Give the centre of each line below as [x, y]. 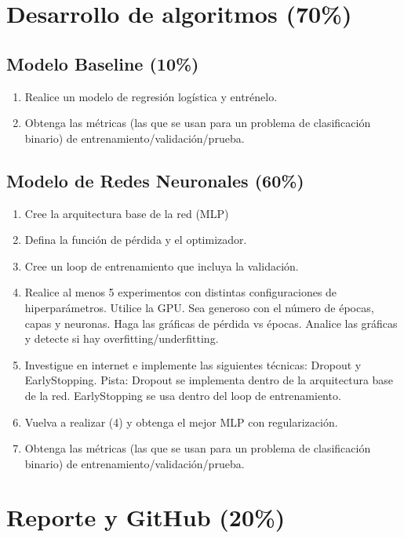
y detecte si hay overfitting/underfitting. [122, 338]
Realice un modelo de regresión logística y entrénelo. [151, 96]
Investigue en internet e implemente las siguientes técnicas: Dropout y [193, 364]
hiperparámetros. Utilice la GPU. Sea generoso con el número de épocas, [199, 307]
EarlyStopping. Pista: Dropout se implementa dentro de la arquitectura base [209, 380]
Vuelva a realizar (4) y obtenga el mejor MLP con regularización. [181, 422]
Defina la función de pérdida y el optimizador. [136, 240]
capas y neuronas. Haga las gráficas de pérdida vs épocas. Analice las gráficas [211, 323]
